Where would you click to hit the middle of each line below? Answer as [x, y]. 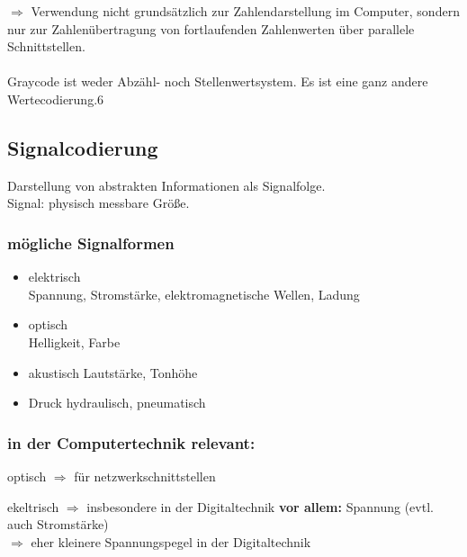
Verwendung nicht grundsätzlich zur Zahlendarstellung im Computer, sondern [245, 11]
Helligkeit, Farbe [74, 341]
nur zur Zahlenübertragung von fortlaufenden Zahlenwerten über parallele [211, 28]
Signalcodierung [83, 147]
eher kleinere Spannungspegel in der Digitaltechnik [171, 541]
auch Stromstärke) [58, 524]
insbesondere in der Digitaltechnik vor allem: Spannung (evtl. [260, 506]
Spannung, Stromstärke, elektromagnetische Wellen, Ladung [194, 294]
